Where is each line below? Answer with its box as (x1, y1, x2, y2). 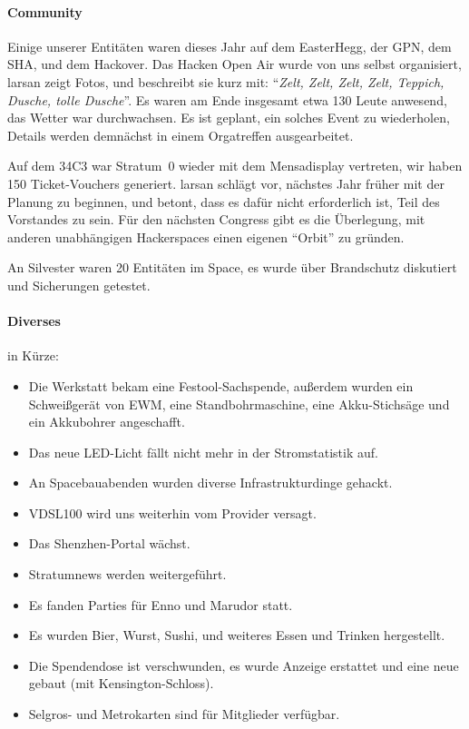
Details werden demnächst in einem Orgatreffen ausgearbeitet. (7, 125, 354, 144)
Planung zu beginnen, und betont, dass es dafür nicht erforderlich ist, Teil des (7, 192, 440, 211)
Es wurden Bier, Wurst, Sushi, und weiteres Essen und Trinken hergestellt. (28, 626, 445, 645)
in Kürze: (7, 346, 59, 365)
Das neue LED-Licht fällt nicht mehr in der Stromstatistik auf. (28, 442, 378, 461)
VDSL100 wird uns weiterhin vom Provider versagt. (28, 503, 317, 522)
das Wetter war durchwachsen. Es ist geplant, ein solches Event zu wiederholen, (7, 108, 450, 127)
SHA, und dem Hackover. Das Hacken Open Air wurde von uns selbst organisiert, (7, 54, 462, 74)
